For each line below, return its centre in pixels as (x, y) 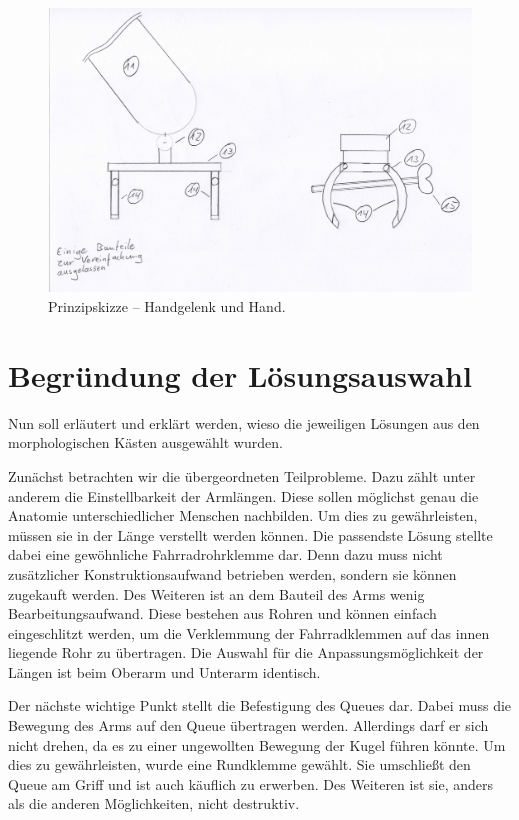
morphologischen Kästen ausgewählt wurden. (145, 442)
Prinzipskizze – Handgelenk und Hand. (167, 306)
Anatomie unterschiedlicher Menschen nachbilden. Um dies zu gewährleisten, (243, 515)
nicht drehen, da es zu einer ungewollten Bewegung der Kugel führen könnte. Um (257, 744)
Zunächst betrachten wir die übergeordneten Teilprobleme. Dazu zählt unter (242, 475)
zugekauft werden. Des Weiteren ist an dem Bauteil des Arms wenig (216, 593)
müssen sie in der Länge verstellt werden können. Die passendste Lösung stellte (250, 534)
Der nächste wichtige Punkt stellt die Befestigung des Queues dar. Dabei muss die (260, 705)
